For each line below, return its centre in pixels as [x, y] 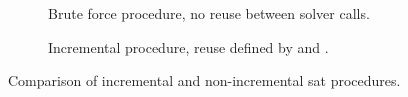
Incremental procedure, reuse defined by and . [188, 46]
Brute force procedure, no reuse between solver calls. [209, 13]
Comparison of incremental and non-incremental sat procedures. [204, 80]
